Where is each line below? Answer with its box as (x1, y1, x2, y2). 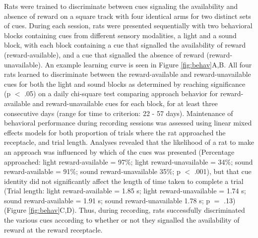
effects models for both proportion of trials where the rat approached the (4, 127, 226, 137)
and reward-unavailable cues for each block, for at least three (32, 98, 218, 108)
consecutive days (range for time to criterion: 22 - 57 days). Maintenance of (4, 108, 233, 118)
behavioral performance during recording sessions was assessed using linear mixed (4, 118, 252, 128)
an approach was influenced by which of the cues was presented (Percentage (4, 146, 235, 157)
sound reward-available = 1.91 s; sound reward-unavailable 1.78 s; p (4, 195, 210, 205)
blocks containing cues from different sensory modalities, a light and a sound (4, 30, 237, 40)
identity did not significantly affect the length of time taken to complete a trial (4, 176, 244, 186)
